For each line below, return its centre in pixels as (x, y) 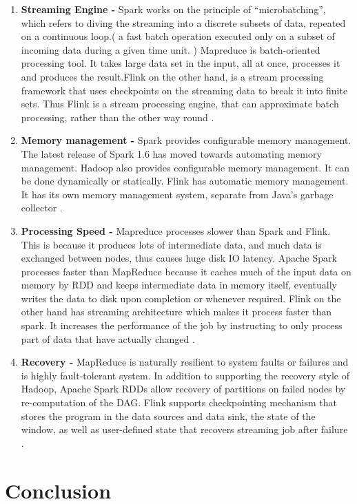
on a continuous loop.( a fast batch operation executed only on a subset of (178, 36)
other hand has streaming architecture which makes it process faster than (176, 312)
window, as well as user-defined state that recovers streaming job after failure (184, 429)
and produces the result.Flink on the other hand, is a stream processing (172, 76)
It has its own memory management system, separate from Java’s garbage (177, 194)
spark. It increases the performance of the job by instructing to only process (182, 325)
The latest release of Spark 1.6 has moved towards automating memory (171, 153)
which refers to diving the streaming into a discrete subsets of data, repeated (183, 22)
